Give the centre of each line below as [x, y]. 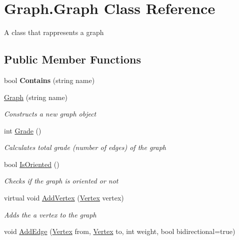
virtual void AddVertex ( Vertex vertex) [64, 198]
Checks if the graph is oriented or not [61, 181]
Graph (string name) [36, 97]
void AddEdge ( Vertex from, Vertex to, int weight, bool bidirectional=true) [120, 231]
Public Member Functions [72, 59]
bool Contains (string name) [49, 80]
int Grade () [23, 130]
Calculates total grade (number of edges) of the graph [85, 147]
